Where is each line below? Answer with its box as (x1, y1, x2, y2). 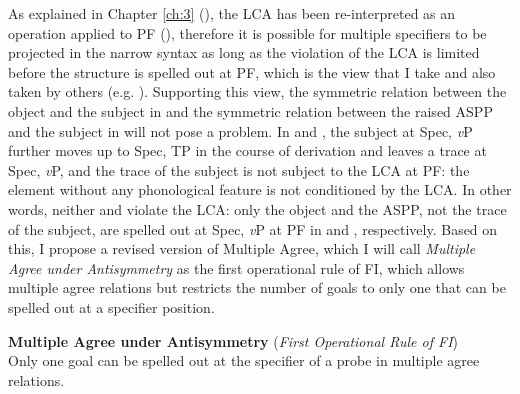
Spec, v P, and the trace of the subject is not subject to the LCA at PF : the (8, 159, 470, 180)
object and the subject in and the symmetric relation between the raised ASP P (8, 100, 493, 121)
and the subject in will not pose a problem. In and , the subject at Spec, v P (8, 120, 473, 141)
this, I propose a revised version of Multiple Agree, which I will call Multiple (8, 238, 476, 259)
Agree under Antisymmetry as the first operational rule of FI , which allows (8, 257, 465, 278)
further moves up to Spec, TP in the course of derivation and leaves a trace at (8, 140, 487, 161)
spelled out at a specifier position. (8, 296, 215, 317)
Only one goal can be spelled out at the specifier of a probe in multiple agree (8, 350, 480, 371)
